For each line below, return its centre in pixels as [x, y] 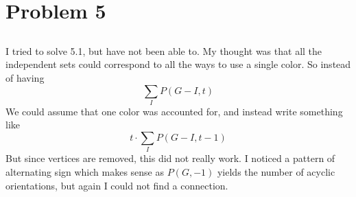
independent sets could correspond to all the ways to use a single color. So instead [178, 64]
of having [25, 77]
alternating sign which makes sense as [85, 171]
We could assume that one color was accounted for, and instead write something [174, 111]
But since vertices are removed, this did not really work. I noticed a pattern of [170, 158]
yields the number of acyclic [276, 171]
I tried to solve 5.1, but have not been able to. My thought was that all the [164, 50]
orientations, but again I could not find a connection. [117, 185]
